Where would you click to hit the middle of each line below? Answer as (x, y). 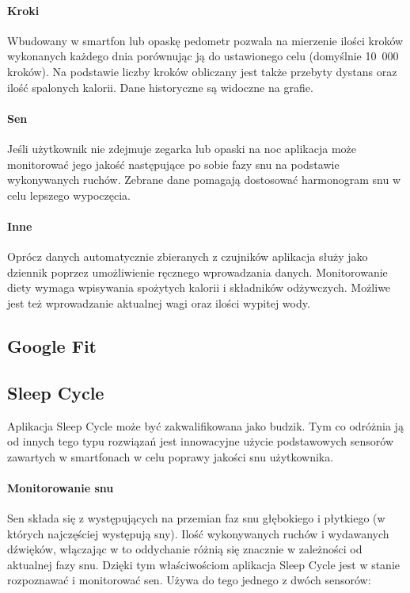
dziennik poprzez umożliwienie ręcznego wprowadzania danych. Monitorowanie (197, 272)
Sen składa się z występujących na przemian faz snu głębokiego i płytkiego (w (196, 518)
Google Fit (52, 345)
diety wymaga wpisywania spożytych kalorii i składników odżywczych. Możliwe (199, 287)
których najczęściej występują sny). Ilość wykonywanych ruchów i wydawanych (198, 533)
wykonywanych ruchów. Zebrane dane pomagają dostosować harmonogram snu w (204, 180)
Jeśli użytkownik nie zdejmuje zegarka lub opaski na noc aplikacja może (182, 148)
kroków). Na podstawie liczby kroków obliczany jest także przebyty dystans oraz (202, 71)
